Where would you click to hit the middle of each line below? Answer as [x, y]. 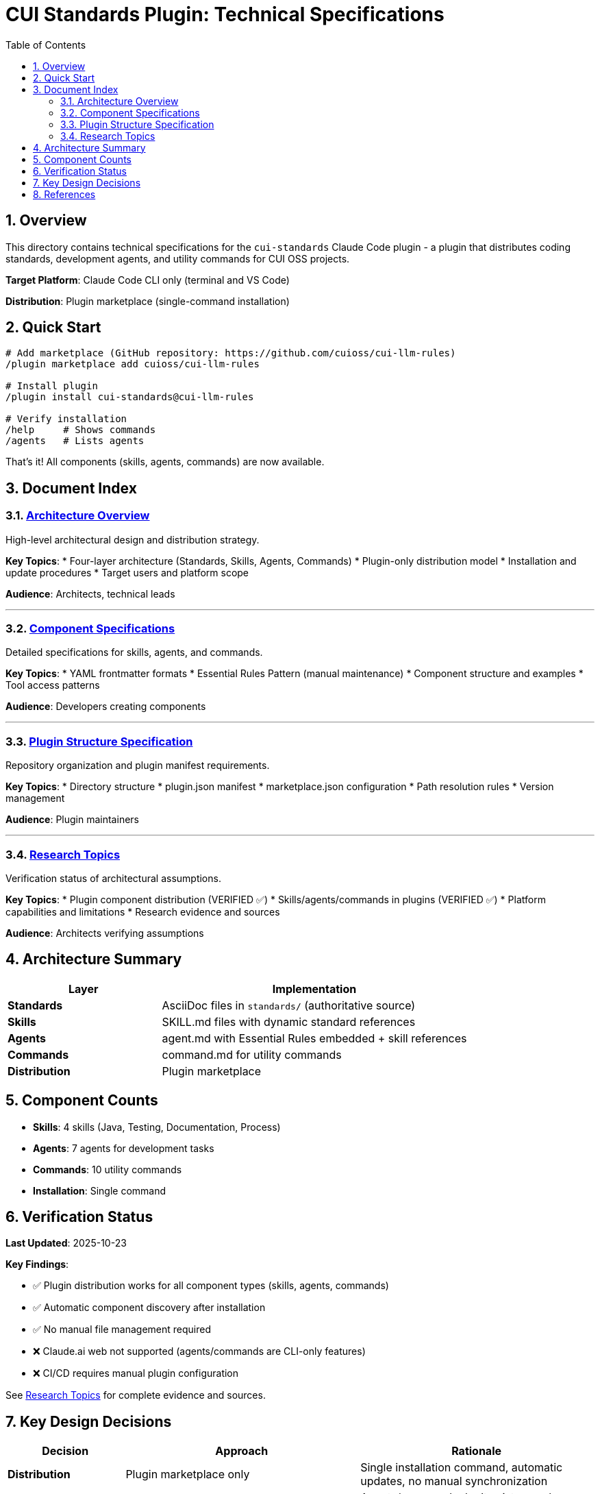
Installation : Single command [100, 1190]
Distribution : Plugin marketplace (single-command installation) [148, 301]
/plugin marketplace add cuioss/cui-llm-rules [133, 364]
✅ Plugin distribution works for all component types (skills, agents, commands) [211, 1286]
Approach [242, 1451]
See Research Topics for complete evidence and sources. [136, 1395]
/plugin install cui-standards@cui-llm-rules [130, 397]
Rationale [477, 1451]
